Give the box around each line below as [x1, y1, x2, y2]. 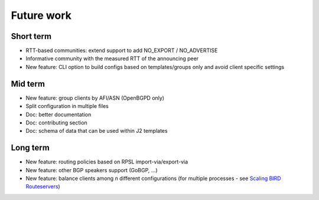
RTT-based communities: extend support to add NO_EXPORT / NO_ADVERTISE [25, 47, 218, 54]
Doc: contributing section [25, 119, 88, 126]
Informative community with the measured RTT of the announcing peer [25, 55, 199, 62]
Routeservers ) [25, 183, 60, 190]
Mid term [11, 78, 45, 88]
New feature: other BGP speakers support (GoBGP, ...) [25, 166, 158, 173]
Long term [11, 143, 50, 153]
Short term [11, 31, 52, 41]
